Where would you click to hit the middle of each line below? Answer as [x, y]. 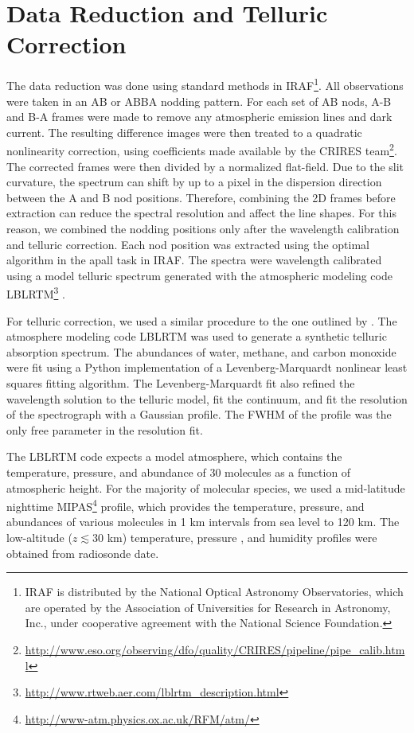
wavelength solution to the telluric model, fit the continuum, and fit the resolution [207, 398]
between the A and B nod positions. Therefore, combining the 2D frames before [201, 197]
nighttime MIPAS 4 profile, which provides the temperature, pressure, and [186, 505]
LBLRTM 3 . [36, 292]
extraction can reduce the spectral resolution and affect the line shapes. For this [201, 213]
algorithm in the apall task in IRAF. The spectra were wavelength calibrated [194, 260]
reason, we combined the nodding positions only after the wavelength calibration [203, 228]
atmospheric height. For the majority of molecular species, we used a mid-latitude [206, 487]
